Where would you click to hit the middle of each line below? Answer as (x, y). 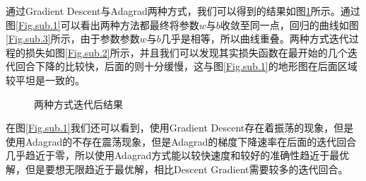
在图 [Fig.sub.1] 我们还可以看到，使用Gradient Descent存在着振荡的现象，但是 (180, 128)
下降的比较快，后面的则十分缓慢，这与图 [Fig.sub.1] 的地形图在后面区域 (196, 66)
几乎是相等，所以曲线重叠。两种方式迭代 (255, 39)
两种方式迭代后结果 (78, 104)
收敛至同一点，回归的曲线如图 (289, 24)
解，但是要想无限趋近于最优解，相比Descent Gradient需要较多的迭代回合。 (177, 169)
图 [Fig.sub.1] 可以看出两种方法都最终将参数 (102, 24)
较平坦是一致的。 (45, 80)
